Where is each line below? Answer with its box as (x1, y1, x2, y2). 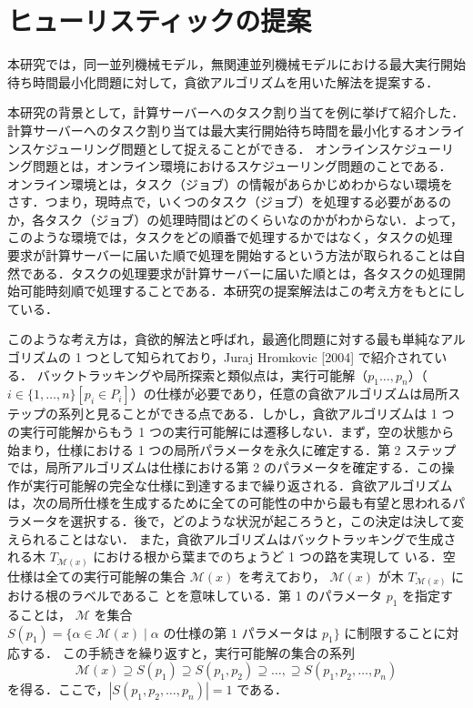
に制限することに (344, 622, 447, 642)
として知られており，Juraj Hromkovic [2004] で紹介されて (98, 348, 435, 367)
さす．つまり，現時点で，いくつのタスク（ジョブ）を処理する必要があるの (7, 192, 451, 211)
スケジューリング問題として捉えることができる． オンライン (19, 138, 379, 157)
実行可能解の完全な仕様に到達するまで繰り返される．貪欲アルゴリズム (32, 475, 453, 494)
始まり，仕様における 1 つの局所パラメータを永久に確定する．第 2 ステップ (7, 440, 457, 459)
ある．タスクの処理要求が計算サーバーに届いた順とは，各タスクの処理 (32, 263, 453, 282)
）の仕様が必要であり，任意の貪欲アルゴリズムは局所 (130, 384, 448, 403)
